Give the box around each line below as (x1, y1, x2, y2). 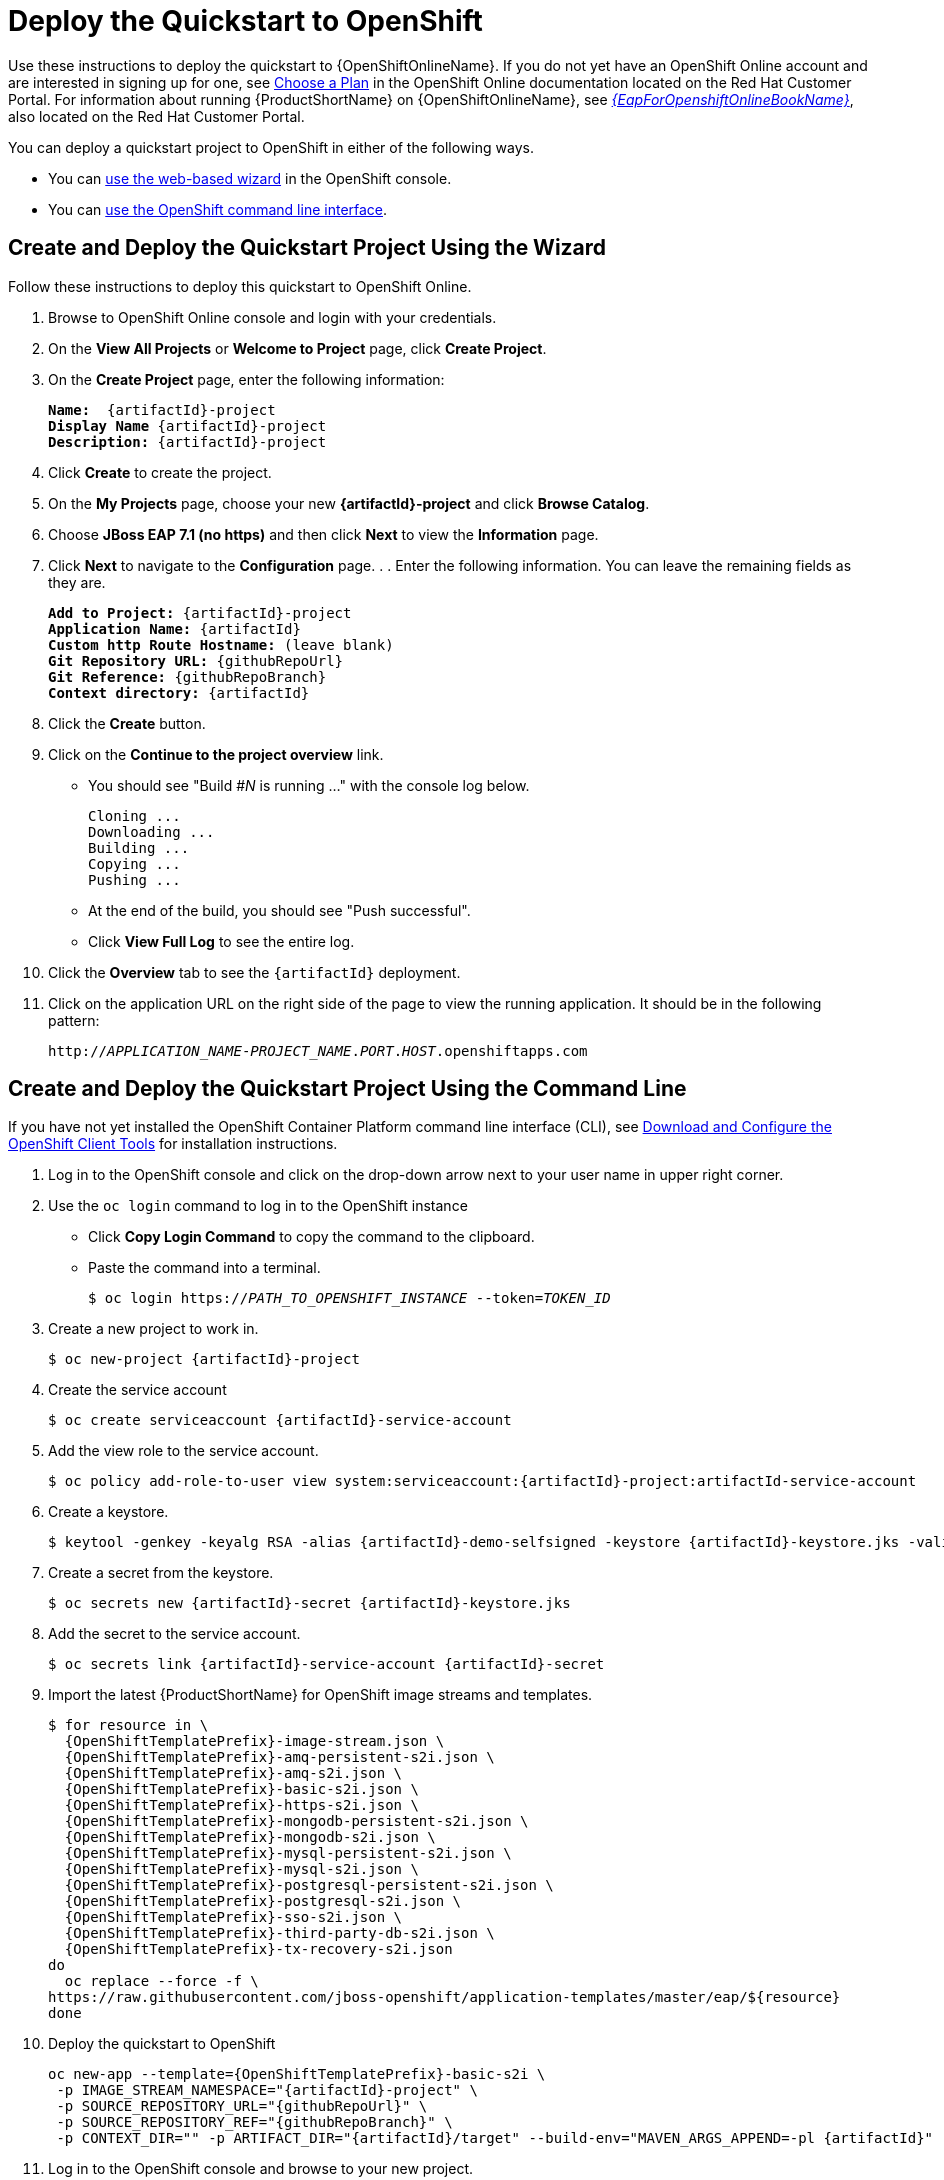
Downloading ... (88, 823, 215, 840)
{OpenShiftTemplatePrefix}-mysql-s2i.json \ (64, 1861, 419, 1878)
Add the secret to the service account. (48, 1625, 301, 1643)
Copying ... (88, 855, 181, 872)
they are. (48, 573, 106, 591)
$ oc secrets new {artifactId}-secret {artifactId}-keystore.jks (48, 1595, 571, 1612)
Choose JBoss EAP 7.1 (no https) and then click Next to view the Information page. (48, 525, 599, 543)
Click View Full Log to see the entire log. (88, 932, 355, 950)
